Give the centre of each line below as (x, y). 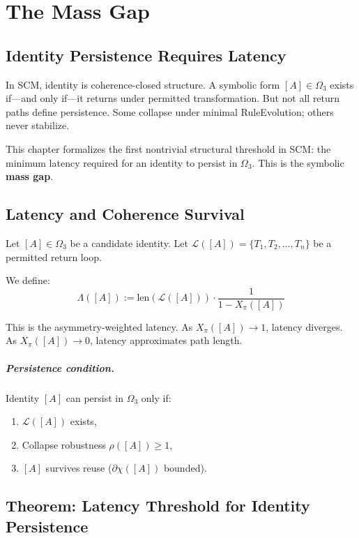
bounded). (185, 468)
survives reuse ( (79, 468)
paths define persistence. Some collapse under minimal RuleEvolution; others (170, 111)
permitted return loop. (54, 256)
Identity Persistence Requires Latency (146, 55)
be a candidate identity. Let (129, 242)
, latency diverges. (304, 326)
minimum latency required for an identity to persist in (122, 162)
